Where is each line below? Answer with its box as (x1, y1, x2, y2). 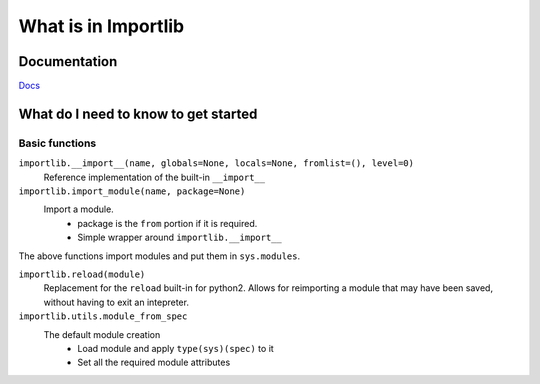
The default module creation (43, 328, 161, 340)
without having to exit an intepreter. (43, 296, 190, 308)
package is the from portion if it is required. (77, 217, 258, 229)
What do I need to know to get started (18, 105, 258, 122)
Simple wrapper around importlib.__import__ (77, 231, 282, 244)
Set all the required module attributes (77, 356, 231, 369)
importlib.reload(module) (18, 268, 146, 280)
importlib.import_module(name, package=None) (18, 186, 246, 197)
